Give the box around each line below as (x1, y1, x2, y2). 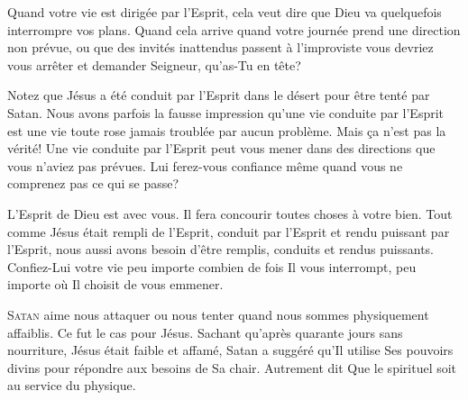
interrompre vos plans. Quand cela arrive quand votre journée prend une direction (7, 20, 461, 39)
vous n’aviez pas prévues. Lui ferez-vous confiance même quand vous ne (7, 156, 403, 175)
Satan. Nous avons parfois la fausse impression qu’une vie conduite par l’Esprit (7, 103, 445, 122)
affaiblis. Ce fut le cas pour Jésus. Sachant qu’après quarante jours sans (7, 323, 403, 341)
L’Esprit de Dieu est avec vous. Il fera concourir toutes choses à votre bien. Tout (7, 204, 453, 223)
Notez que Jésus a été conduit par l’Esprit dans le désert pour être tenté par (7, 86, 430, 105)
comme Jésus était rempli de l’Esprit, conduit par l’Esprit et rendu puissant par (7, 222, 450, 241)
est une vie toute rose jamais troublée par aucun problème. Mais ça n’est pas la (7, 121, 446, 140)
